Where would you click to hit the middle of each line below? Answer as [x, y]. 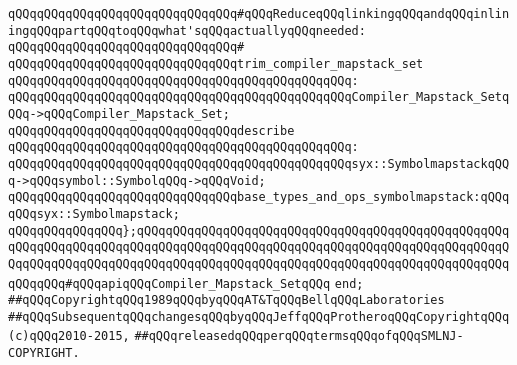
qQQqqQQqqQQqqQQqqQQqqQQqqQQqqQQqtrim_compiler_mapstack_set [216, 63]
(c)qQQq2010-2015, [69, 336]
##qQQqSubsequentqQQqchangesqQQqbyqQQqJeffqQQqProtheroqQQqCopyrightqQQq [259, 316]
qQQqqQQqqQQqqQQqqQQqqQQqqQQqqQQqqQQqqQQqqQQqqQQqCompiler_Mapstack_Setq [259, 97]
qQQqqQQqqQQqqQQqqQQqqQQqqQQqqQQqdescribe [151, 130]
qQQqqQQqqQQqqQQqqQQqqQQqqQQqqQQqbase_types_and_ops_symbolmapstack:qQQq [259, 197]
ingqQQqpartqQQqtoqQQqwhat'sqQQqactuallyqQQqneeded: [187, 30]
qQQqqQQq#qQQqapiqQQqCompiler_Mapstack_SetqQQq [169, 283]
